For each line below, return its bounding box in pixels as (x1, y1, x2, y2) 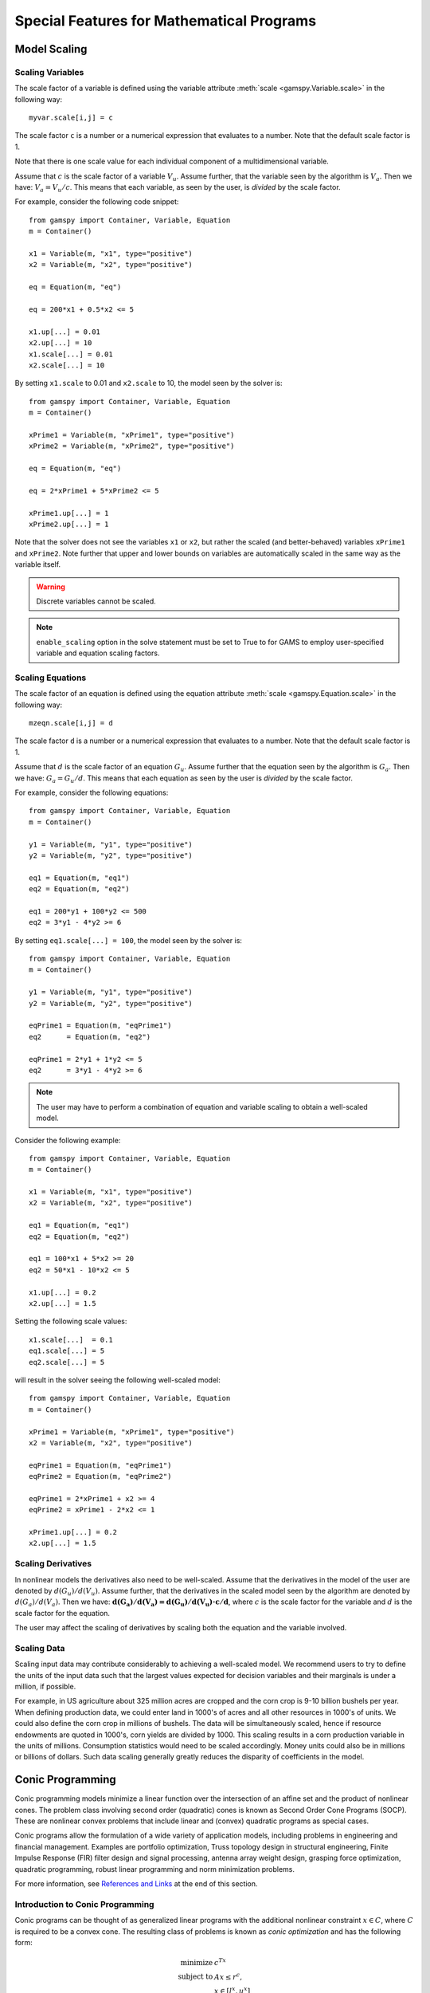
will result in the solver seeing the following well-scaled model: (14, 1375, 221, 1385)
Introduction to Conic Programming (14, 1898, 154, 1909)
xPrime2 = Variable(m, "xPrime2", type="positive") (29, 442, 235, 450)
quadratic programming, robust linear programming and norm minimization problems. (14, 1864, 295, 1873)
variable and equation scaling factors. (36, 648, 160, 658)
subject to (178, 1972, 213, 1981)
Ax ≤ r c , (213, 1971, 243, 1981)
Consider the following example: (14, 1135, 121, 1145)
